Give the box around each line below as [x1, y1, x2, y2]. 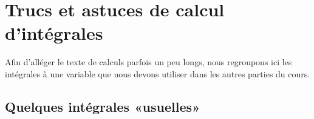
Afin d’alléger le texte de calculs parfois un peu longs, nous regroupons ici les [5, 56, 292, 68]
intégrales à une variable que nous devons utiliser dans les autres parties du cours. [5, 67, 310, 80]
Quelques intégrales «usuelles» [5, 97, 200, 115]
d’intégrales [5, 21, 103, 45]
